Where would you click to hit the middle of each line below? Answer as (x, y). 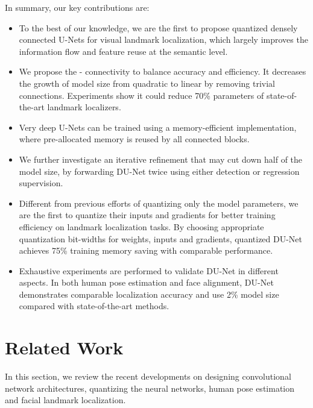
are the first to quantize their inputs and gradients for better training (147, 215)
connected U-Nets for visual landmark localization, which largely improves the (163, 39)
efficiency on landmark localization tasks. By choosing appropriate (141, 226)
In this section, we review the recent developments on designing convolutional (148, 376)
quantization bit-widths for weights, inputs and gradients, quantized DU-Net (161, 238)
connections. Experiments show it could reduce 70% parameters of (141, 95)
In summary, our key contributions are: (77, 7)
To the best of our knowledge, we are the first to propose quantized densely (158, 27)
